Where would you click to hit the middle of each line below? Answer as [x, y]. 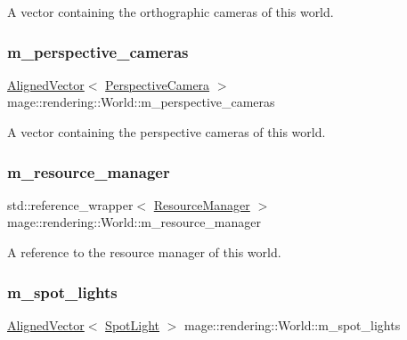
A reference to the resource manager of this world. [144, 252]
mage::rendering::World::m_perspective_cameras [141, 102]
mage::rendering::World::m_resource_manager [134, 222]
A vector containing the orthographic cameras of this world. [171, 12]
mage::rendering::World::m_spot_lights [292, 324]
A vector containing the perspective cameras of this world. [167, 132]
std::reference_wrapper [70, 204]
